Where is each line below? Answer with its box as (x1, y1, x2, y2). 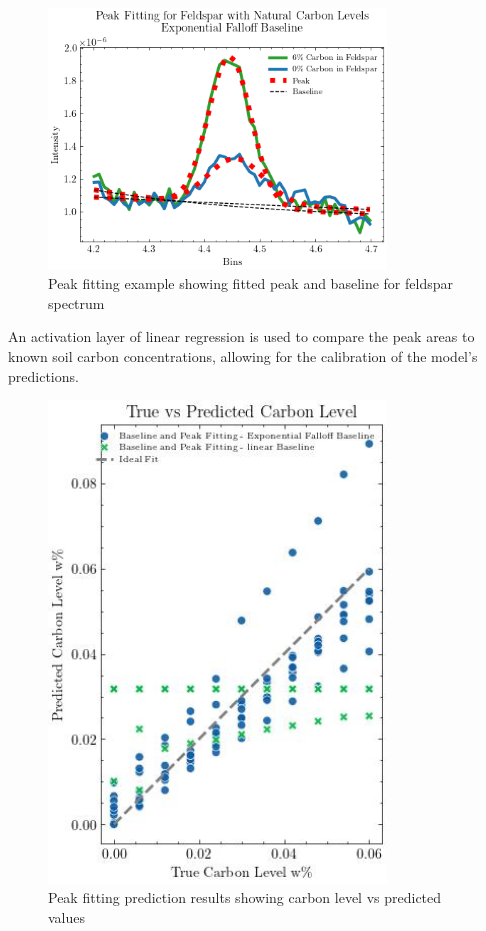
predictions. (8, 365, 79, 386)
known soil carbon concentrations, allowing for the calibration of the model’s (8, 346, 478, 367)
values (48, 906, 86, 927)
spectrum (48, 292, 105, 313)
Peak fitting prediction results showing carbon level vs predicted (48, 887, 442, 908)
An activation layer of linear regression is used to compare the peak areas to (8, 326, 475, 347)
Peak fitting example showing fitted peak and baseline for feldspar (48, 273, 453, 294)
